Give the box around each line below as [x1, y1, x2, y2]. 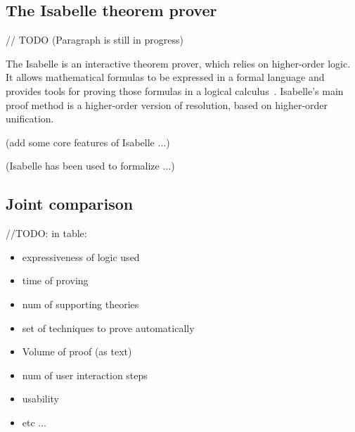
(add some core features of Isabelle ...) [6, 134, 170, 149]
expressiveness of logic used [22, 249, 140, 264]
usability [22, 391, 60, 406]
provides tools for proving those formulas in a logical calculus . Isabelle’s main [6, 83, 344, 98]
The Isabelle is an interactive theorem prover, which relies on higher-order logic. [6, 56, 351, 70]
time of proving [22, 273, 89, 288]
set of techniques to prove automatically [22, 320, 195, 335]
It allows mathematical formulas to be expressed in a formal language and [6, 70, 325, 84]
